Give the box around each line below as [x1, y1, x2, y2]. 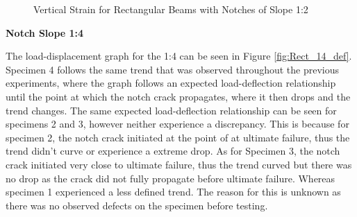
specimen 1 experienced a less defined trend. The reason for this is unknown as [6, 184, 341, 199]
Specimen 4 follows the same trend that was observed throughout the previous [6, 62, 340, 76]
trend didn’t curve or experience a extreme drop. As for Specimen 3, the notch [6, 144, 340, 158]
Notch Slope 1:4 [6, 25, 84, 40]
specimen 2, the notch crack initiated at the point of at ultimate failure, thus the [6, 130, 350, 144]
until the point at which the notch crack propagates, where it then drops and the [6, 89, 351, 103]
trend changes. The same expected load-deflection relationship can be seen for [6, 103, 337, 117]
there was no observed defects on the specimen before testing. [6, 198, 268, 212]
